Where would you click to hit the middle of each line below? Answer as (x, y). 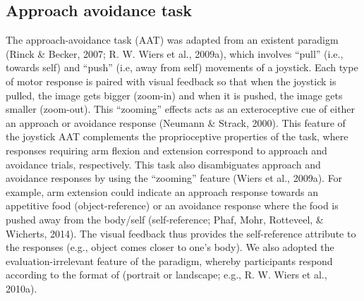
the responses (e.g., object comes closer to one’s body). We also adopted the (170, 247)
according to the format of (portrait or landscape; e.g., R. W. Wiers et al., (166, 275)
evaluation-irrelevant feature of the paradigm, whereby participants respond (169, 260)
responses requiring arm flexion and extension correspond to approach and (166, 150)
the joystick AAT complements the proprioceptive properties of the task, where (177, 136)
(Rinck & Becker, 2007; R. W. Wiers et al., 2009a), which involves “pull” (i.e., (175, 53)
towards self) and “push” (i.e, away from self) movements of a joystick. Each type (182, 67)
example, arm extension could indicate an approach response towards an (162, 191)
